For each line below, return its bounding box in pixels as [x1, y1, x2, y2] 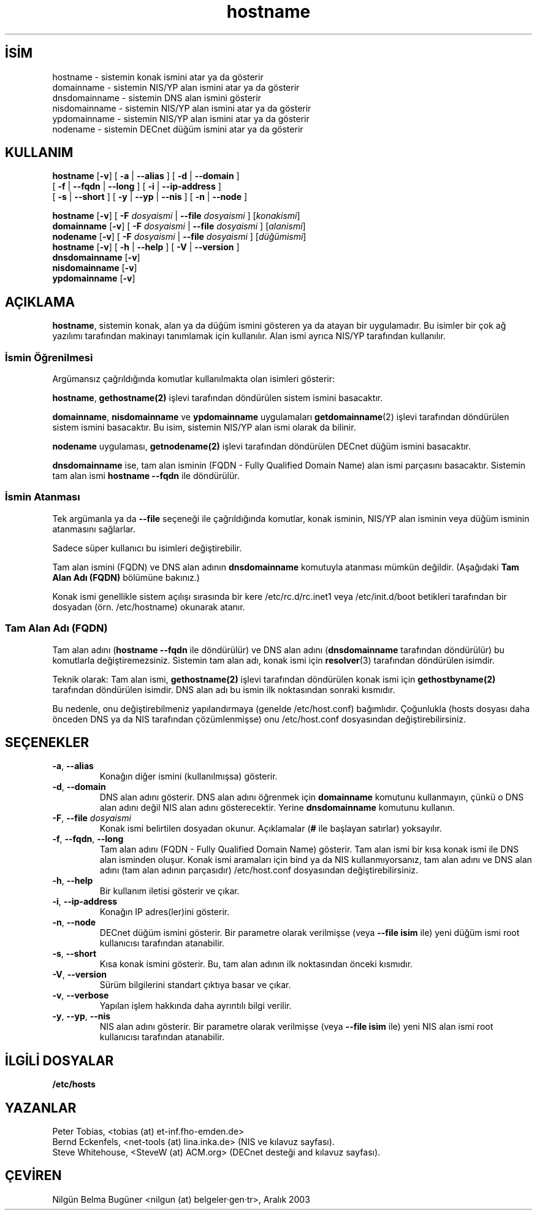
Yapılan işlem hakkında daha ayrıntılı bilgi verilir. [99, 1000, 292, 1011]
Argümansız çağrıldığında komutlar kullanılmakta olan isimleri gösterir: [52, 374, 335, 385]
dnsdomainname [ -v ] [52, 252, 140, 263]
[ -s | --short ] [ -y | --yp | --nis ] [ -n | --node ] [52, 191, 248, 202]
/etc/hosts [52, 1079, 96, 1090]
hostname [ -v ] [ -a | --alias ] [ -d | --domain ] [52, 171, 240, 182]
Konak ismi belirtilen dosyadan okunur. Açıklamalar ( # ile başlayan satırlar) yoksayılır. [99, 823, 442, 834]
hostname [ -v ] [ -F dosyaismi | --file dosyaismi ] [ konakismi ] [52, 210, 300, 221]
